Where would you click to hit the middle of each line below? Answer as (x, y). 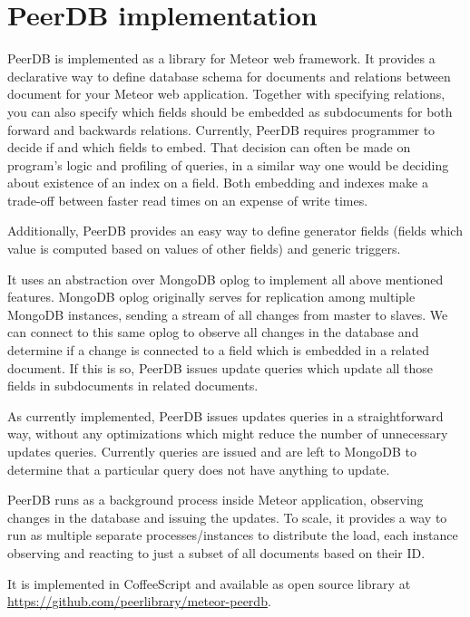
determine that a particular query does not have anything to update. (199, 469)
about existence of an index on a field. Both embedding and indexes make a (218, 183)
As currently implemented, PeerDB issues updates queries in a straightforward (225, 415)
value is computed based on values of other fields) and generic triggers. (204, 249)
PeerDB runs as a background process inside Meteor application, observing (215, 500)
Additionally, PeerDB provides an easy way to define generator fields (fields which (235, 231)
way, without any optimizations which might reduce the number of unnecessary (228, 434)
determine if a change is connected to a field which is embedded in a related (218, 350)
